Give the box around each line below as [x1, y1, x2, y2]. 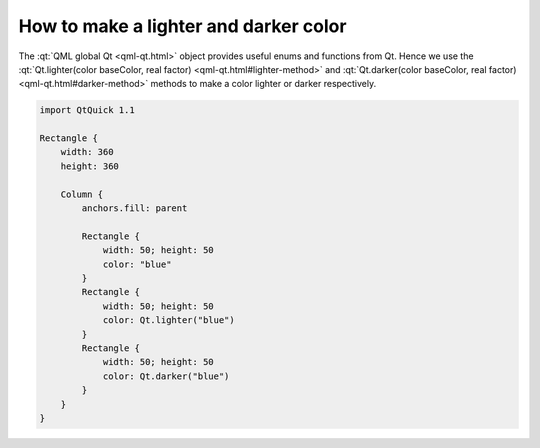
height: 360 [60, 160, 120, 172]
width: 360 [60, 146, 114, 158]
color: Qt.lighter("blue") [102, 315, 235, 326]
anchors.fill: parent [81, 203, 188, 214]
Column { [60, 188, 104, 200]
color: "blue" [102, 258, 172, 270]
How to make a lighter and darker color [18, 15, 347, 37]
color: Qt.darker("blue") [102, 370, 230, 382]
